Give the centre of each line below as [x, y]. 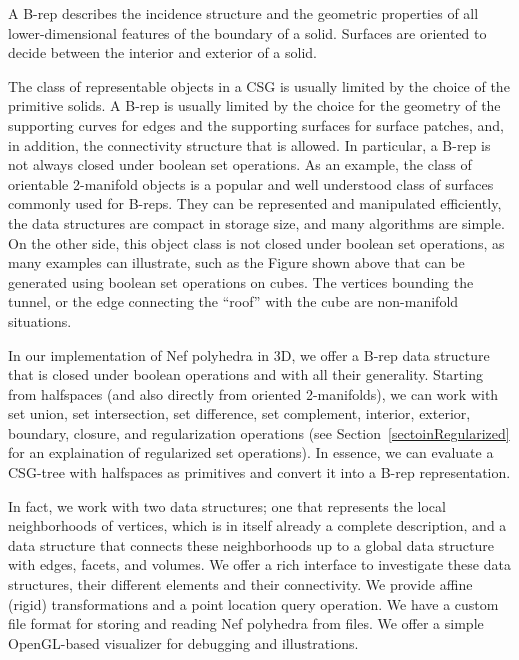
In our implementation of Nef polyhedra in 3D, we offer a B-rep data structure [249, 354]
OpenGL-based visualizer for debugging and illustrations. [183, 642]
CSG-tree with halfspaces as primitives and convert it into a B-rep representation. [259, 472]
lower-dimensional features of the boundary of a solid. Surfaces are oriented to [247, 32]
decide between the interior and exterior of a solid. [163, 52]
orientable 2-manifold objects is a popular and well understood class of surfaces [251, 183]
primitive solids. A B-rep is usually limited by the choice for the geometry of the [254, 105]
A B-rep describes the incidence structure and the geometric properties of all [243, 13]
